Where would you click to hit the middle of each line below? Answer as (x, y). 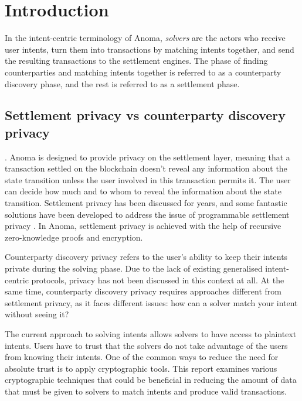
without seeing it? (37, 314)
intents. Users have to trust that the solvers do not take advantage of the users (146, 345)
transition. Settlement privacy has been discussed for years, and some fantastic (146, 203)
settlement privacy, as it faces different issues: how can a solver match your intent (151, 302)
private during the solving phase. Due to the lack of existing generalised (134, 268)
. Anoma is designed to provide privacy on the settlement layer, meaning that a (147, 157)
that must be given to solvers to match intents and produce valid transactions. (146, 391)
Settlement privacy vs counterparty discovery (145, 115)
